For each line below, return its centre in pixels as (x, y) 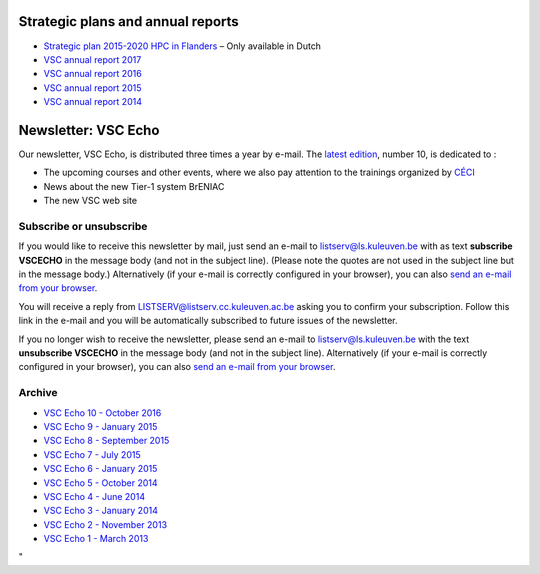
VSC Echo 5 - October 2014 (101, 482)
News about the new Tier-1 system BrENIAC (134, 186)
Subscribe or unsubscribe (83, 226)
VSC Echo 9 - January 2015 (100, 426)
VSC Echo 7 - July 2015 (92, 454)
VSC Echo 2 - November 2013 (105, 524)
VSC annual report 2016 (92, 74)
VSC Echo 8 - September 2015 (106, 441)
